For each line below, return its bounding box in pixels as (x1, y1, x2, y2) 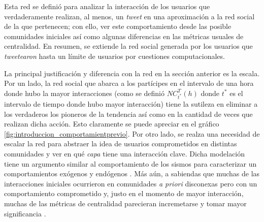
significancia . (4, 208, 46, 218)
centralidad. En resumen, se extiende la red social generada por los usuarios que (4, 41, 253, 51)
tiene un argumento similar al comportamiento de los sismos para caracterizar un (4, 158, 257, 169)
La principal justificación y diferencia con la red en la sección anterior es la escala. (4, 68, 260, 78)
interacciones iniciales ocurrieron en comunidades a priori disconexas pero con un (4, 178, 257, 188)
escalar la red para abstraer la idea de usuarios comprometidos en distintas (4, 138, 237, 149)
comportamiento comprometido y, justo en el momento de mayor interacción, (4, 188, 244, 199)
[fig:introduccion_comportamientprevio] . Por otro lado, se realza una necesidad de (4, 128, 260, 139)
